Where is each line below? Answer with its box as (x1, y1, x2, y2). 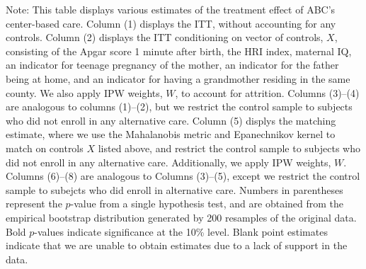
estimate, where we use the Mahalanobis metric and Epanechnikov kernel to (6, 127, 336, 142)
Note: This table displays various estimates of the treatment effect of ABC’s (6, 2, 336, 16)
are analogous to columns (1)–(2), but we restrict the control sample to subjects (6, 99, 353, 114)
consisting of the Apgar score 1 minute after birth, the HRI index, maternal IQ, (6, 43, 352, 58)
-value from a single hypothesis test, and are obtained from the (70, 196, 344, 211)
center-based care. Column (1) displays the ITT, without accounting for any (6, 16, 336, 30)
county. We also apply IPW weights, (6, 85, 163, 100)
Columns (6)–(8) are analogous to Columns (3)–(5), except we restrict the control (6, 168, 360, 183)
